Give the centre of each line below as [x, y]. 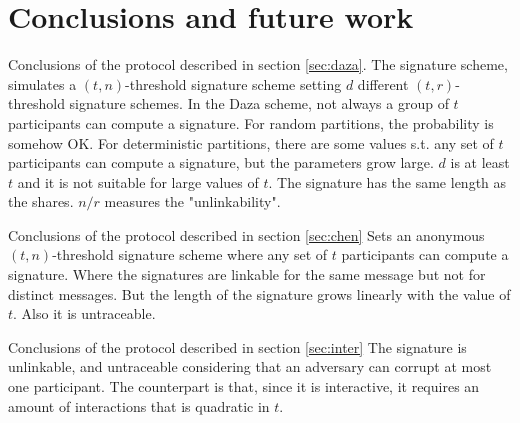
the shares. [41, 201]
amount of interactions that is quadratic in [139, 405]
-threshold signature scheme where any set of [190, 254]
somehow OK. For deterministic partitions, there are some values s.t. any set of [251, 142]
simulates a [42, 83]
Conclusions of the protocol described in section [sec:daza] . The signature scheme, [258, 64]
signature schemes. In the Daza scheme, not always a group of [259, 103]
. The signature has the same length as [387, 181]
